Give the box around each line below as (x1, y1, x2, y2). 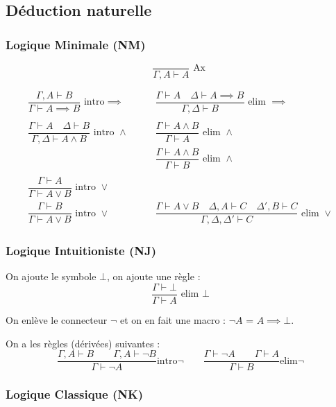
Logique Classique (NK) (6, 386, 144, 403)
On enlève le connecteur (6, 313, 108, 327)
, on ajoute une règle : (106, 269, 201, 284)
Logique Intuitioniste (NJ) (6, 242, 156, 259)
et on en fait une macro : (119, 313, 226, 327)
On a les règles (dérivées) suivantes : (6, 336, 160, 350)
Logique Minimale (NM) (6, 35, 146, 53)
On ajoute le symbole (6, 269, 96, 284)
